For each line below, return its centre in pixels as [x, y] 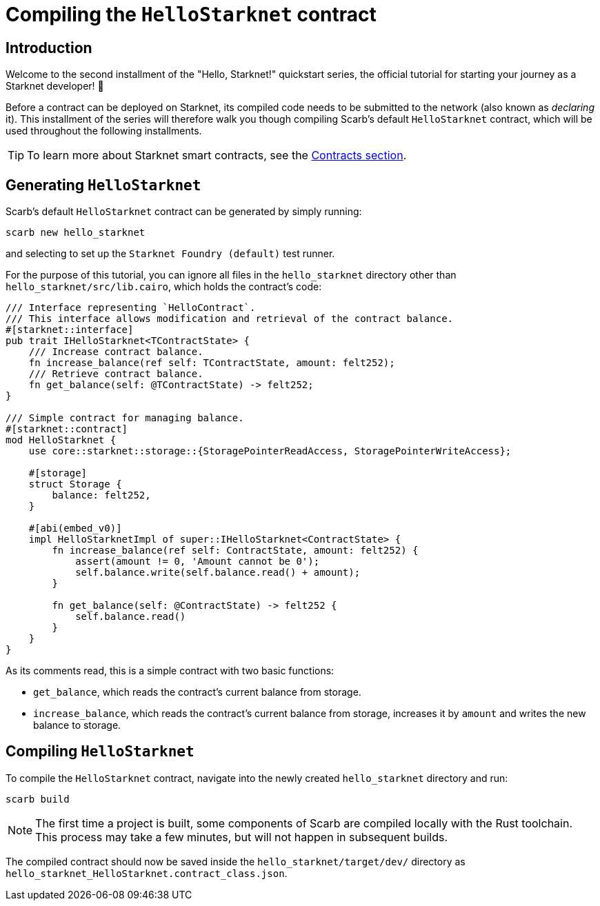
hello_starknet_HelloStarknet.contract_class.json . [147, 873]
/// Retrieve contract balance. [116, 374]
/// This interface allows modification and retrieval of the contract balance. [230, 319]
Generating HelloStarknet [103, 185]
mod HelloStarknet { [61, 440]
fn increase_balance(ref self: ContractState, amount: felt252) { [235, 551]
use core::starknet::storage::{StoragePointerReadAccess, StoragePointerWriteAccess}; [270, 451]
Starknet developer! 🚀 [55, 86]
